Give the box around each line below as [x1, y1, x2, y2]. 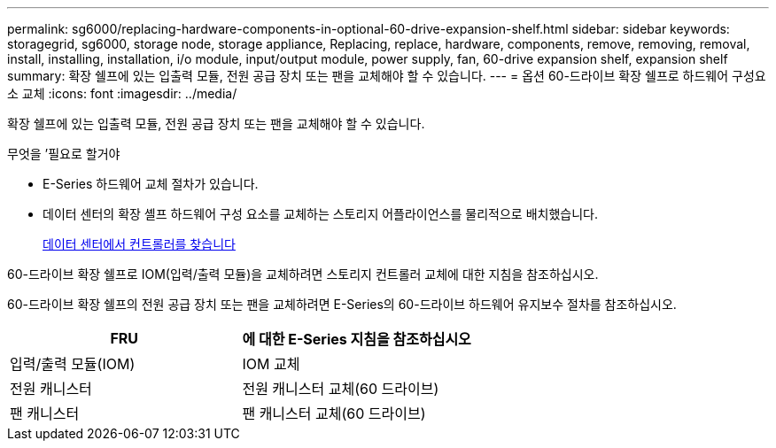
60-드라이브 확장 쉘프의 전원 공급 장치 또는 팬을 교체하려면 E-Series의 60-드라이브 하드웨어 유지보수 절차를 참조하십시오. [7, 297, 677, 312]
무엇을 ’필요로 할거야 [7, 146, 120, 161]
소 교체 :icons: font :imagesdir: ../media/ [7, 86, 237, 101]
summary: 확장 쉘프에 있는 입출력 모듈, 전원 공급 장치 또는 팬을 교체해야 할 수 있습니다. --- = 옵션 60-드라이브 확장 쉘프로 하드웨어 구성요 [7, 68, 766, 83]
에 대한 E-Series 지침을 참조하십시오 [242, 330, 471, 348]
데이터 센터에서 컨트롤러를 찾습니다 [43, 236, 236, 251]
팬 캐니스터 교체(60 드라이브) [242, 405, 426, 422]
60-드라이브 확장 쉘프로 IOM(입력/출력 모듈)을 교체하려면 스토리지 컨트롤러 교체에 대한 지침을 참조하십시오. [7, 266, 599, 282]
